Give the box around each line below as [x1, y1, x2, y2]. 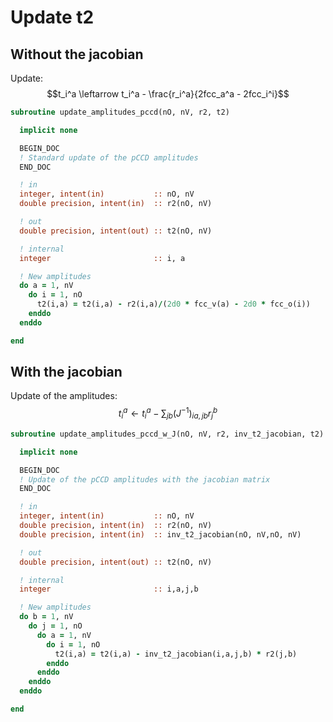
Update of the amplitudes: [10, 390, 118, 402]
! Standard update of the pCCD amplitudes [19, 152, 199, 163]
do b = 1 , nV [19, 612, 74, 622]
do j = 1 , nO [28, 621, 83, 631]
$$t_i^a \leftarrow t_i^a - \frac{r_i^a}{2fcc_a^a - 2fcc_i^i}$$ [46, 88, 290, 100]
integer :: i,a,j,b [19, 584, 199, 595]
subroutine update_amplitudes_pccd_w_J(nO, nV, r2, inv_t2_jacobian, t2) [10, 429, 325, 439]
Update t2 [10, 6, 95, 29]
